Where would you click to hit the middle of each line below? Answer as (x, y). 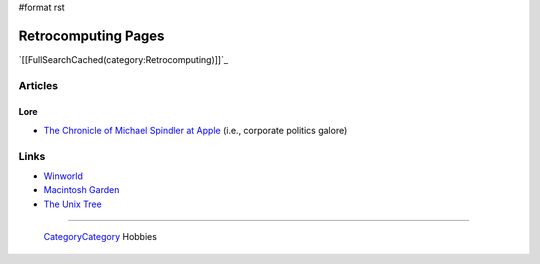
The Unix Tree (72, 204)
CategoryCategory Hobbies (100, 237)
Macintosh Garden (81, 190)
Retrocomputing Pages (91, 35)
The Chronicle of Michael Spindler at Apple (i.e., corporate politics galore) (195, 130)
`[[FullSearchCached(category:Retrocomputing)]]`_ (123, 59)
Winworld (63, 176)
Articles (38, 85)
